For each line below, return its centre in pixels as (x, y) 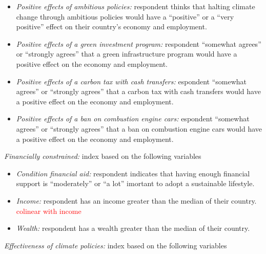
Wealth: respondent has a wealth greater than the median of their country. (133, 228)
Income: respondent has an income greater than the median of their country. (136, 200)
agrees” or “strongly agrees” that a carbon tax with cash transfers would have (138, 91)
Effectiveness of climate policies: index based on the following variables (116, 245)
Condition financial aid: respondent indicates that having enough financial (133, 173)
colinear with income (49, 211)
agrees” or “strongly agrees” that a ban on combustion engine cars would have (139, 128)
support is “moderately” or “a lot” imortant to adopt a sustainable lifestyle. (135, 183)
